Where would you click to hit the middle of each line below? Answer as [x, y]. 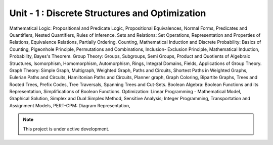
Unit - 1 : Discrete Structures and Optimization [108, 13]
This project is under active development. [66, 129]
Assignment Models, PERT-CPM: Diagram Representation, [70, 105]
